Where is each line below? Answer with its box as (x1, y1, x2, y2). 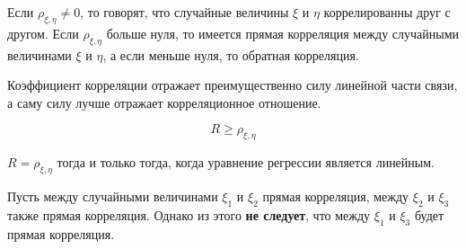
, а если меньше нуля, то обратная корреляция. (102, 45, 359, 64)
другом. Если (7, 23, 79, 42)
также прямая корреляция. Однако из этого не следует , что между (7, 205, 371, 224)
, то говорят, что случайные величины (80, 3, 289, 21)
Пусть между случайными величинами (7, 186, 218, 205)
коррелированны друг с (323, 3, 451, 21)
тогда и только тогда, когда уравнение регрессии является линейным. (57, 153, 435, 172)
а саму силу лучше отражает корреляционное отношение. (7, 93, 321, 111)
